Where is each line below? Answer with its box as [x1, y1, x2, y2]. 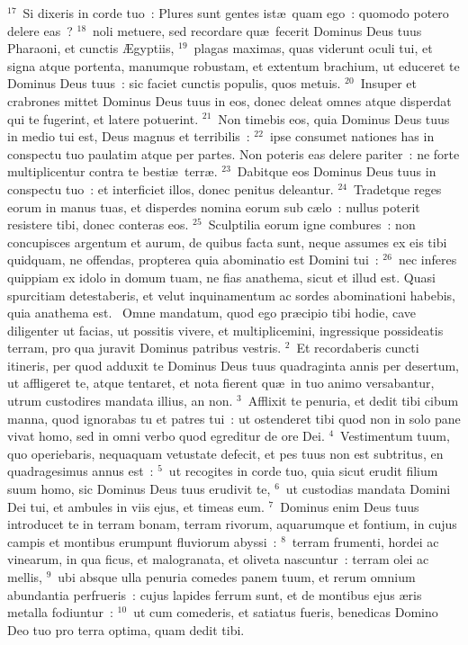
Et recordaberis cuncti [296, 338, 419, 357]
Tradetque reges [354, 179, 442, 198]
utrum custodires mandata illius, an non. [7, 391, 233, 410]
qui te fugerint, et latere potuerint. [7, 109, 199, 128]
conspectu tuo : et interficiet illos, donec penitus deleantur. [7, 179, 334, 198]
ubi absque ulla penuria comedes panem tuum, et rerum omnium [58, 568, 416, 586]
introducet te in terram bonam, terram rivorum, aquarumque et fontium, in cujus [7, 515, 457, 533]
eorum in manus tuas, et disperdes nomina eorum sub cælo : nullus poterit [7, 197, 420, 216]
